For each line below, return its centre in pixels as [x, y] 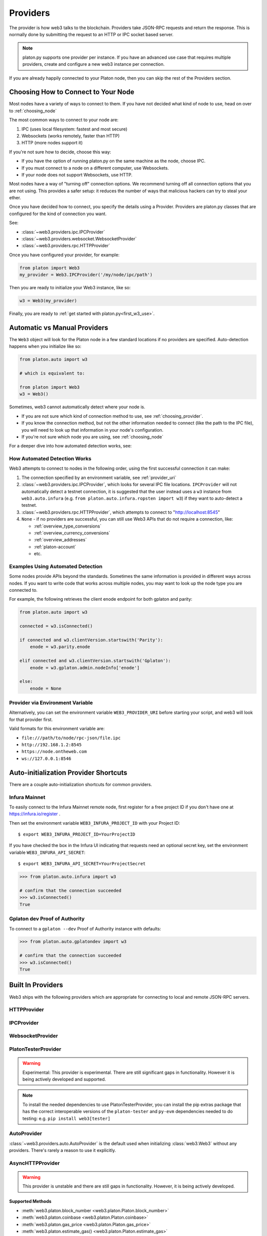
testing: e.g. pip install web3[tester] [67, 1118]
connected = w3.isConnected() [56, 626]
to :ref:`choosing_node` [33, 111]
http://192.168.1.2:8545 [51, 745]
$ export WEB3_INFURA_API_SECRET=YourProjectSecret [82, 864]
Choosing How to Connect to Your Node [72, 92]
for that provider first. [31, 719]
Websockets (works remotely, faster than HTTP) [70, 135]
